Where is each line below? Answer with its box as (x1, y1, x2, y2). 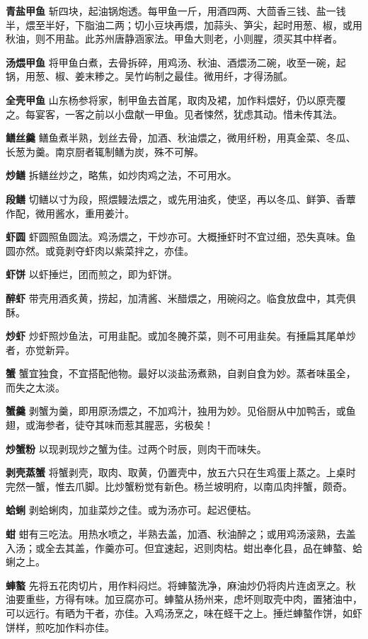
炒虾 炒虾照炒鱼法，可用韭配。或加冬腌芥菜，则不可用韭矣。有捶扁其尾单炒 (6, 328, 356, 343)
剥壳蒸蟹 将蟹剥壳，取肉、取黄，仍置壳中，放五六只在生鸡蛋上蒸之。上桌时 (6, 465, 356, 480)
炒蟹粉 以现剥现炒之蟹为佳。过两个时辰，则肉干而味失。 (6, 441, 267, 456)
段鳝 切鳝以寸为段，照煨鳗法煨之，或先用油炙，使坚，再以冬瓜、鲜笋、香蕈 (6, 191, 356, 206)
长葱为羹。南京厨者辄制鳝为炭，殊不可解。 (6, 144, 204, 159)
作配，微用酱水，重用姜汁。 (6, 205, 134, 220)
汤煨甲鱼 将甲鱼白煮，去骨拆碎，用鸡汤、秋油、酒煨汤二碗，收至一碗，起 (6, 54, 346, 69)
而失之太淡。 (6, 379, 65, 394)
